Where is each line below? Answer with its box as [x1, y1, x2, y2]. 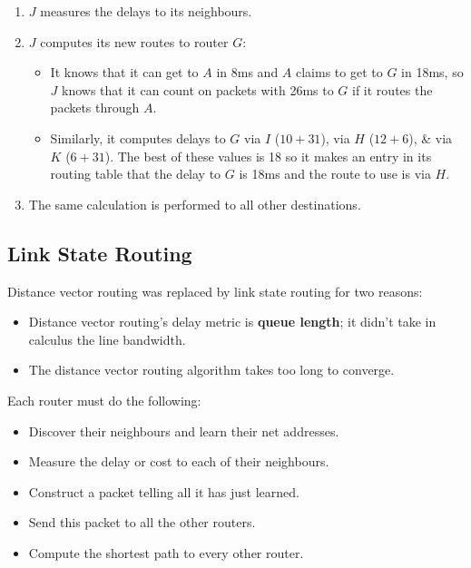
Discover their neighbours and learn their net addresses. [28, 421, 339, 440]
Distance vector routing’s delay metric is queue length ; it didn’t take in [28, 312, 437, 331]
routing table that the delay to [50, 164, 221, 183]
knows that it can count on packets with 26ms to [62, 80, 334, 99]
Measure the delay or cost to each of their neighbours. [28, 452, 329, 471]
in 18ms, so [401, 63, 464, 82]
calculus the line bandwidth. [28, 329, 186, 348]
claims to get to [296, 63, 383, 82]
